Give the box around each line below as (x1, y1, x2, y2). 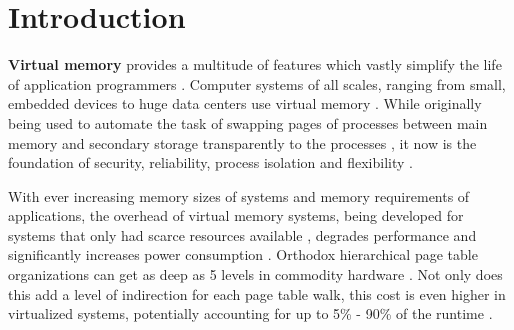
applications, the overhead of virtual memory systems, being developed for (8, 205, 464, 226)
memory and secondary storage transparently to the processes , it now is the (8, 132, 477, 153)
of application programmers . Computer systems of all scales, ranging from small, (8, 73, 506, 94)
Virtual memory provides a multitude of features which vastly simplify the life (8, 54, 502, 75)
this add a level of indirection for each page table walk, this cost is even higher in (8, 283, 506, 304)
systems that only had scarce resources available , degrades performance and (8, 224, 477, 245)
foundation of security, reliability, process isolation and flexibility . (8, 152, 413, 173)
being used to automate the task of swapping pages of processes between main (8, 112, 488, 133)
